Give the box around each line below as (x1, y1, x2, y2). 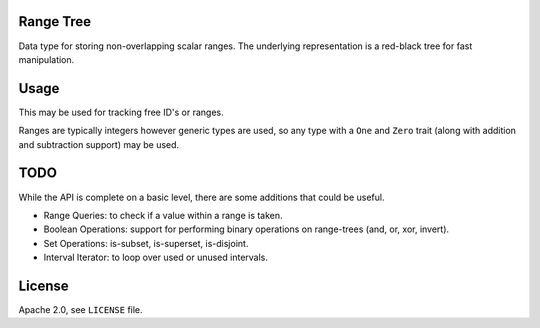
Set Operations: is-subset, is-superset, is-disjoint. (43, 237, 249, 249)
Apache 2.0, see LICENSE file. (18, 303, 144, 315)
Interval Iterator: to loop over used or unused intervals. (43, 251, 269, 264)
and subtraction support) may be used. (18, 138, 180, 150)
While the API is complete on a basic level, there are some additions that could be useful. (18, 191, 385, 203)
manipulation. (18, 53, 75, 65)
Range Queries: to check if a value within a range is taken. (43, 209, 284, 221)
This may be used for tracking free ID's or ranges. (18, 106, 224, 118)
